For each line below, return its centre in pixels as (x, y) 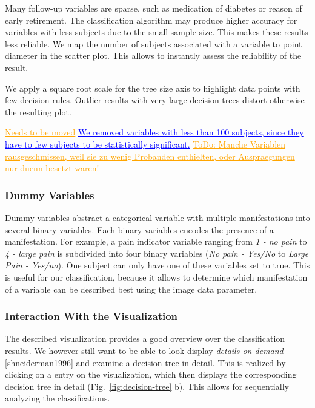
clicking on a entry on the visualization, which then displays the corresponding (151, 374)
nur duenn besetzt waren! (52, 168)
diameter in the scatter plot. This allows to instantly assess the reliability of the (153, 56)
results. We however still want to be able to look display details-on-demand (144, 350)
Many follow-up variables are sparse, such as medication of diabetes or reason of (154, 8)
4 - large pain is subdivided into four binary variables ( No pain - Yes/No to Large (157, 253)
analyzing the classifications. (58, 398)
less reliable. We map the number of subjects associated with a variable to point (154, 43)
